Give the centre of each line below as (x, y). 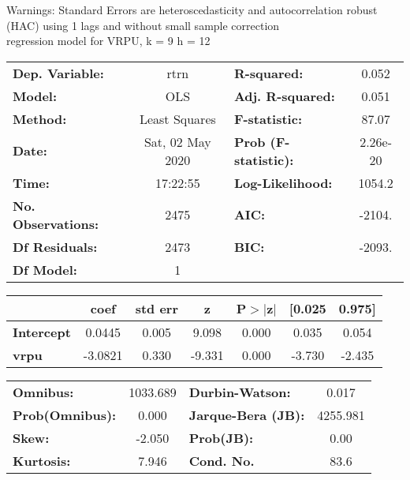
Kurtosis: (42, 460)
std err (157, 308)
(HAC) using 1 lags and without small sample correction (143, 25)
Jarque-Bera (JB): (247, 414)
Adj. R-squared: (284, 96)
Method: (40, 118)
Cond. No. (222, 460)
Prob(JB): (221, 437)
